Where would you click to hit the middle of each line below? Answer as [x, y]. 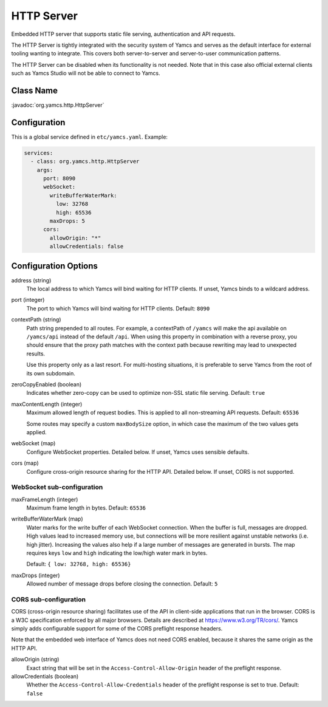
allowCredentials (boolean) [45, 677]
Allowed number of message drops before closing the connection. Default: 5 [122, 584]
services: [39, 153]
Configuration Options [55, 266]
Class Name [34, 90]
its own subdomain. [51, 373]
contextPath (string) [36, 319]
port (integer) [28, 300]
